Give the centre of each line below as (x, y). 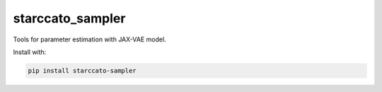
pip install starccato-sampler (82, 71)
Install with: (30, 52)
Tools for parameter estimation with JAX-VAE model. (89, 39)
